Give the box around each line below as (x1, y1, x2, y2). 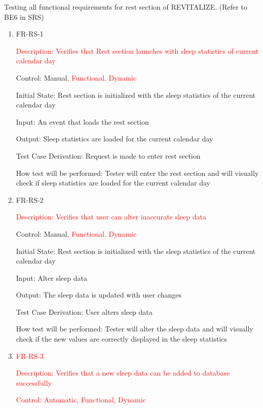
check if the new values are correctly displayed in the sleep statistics (16, 333, 228, 344)
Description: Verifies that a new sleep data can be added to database (16, 367, 230, 378)
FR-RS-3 (16, 350, 44, 361)
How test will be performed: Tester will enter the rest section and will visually (16, 167, 259, 178)
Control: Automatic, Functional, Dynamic (16, 394, 146, 405)
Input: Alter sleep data (16, 272, 87, 283)
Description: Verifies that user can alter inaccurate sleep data (16, 211, 206, 222)
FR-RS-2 (16, 194, 44, 205)
